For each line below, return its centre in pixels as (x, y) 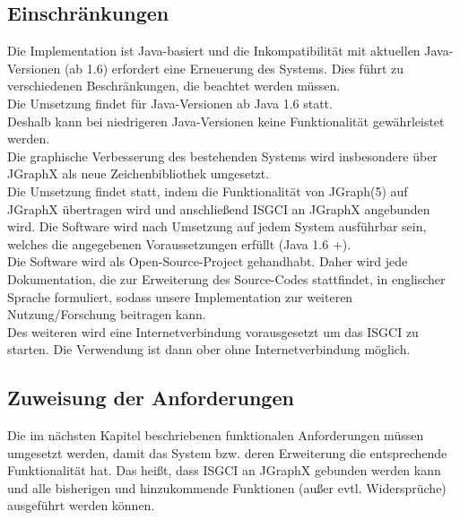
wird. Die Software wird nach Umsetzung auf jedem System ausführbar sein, (217, 226)
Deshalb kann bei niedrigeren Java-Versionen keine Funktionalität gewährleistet (226, 121)
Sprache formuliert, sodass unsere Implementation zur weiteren (180, 296)
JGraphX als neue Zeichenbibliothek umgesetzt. (139, 173)
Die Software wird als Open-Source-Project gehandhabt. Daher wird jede (208, 261)
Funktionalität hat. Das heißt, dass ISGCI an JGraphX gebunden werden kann (224, 470)
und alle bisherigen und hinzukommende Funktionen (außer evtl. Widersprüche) (227, 487)
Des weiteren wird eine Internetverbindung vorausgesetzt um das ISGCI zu (213, 331)
